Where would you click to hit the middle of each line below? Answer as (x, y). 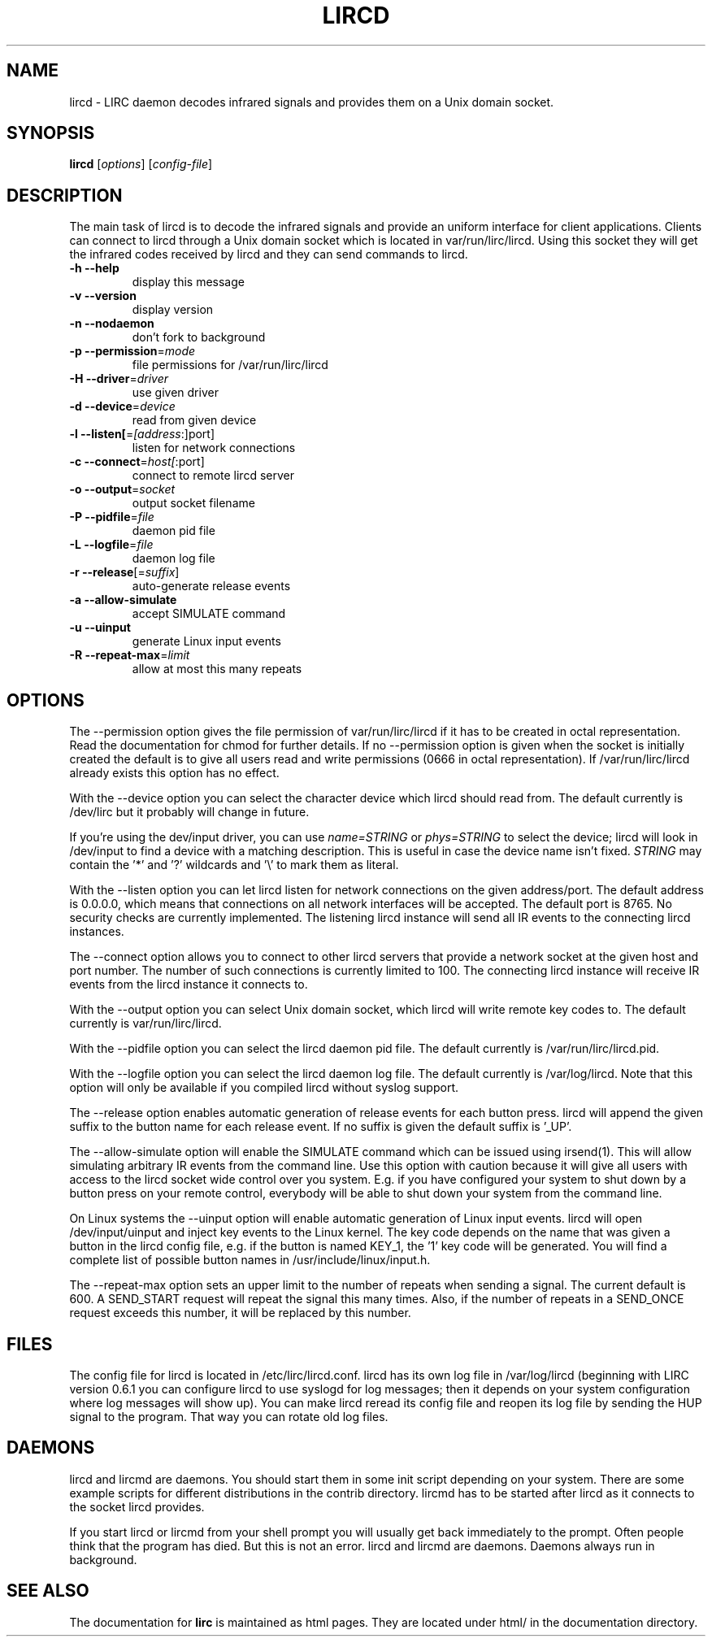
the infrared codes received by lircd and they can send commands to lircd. (269, 254)
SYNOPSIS (51, 133)
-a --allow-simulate (123, 600)
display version (173, 310)
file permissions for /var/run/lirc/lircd (230, 365)
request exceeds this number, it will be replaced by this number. (240, 1313)
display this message (188, 282)
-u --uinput (100, 628)
